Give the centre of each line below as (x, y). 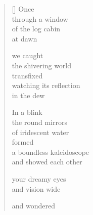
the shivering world (42, 65)
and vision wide (36, 188)
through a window (40, 18)
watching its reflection (46, 85)
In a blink (27, 112)
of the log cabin (36, 29)
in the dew (28, 95)
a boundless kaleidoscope (51, 152)
